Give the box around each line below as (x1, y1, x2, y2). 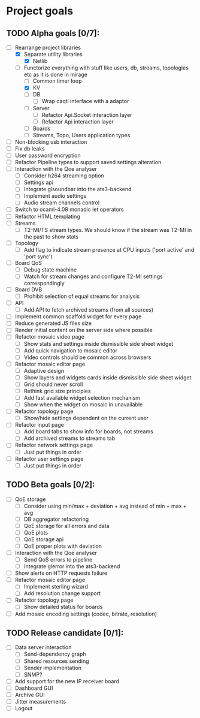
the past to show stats (23, 233, 79, 240)
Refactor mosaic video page (14, 333, 85, 340)
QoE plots (23, 529, 49, 536)
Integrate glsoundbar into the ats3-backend (23, 186, 132, 193)
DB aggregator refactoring (23, 515, 89, 523)
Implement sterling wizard (23, 583, 89, 590)
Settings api (23, 179, 54, 186)
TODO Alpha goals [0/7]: (6, 28, 100, 38)
